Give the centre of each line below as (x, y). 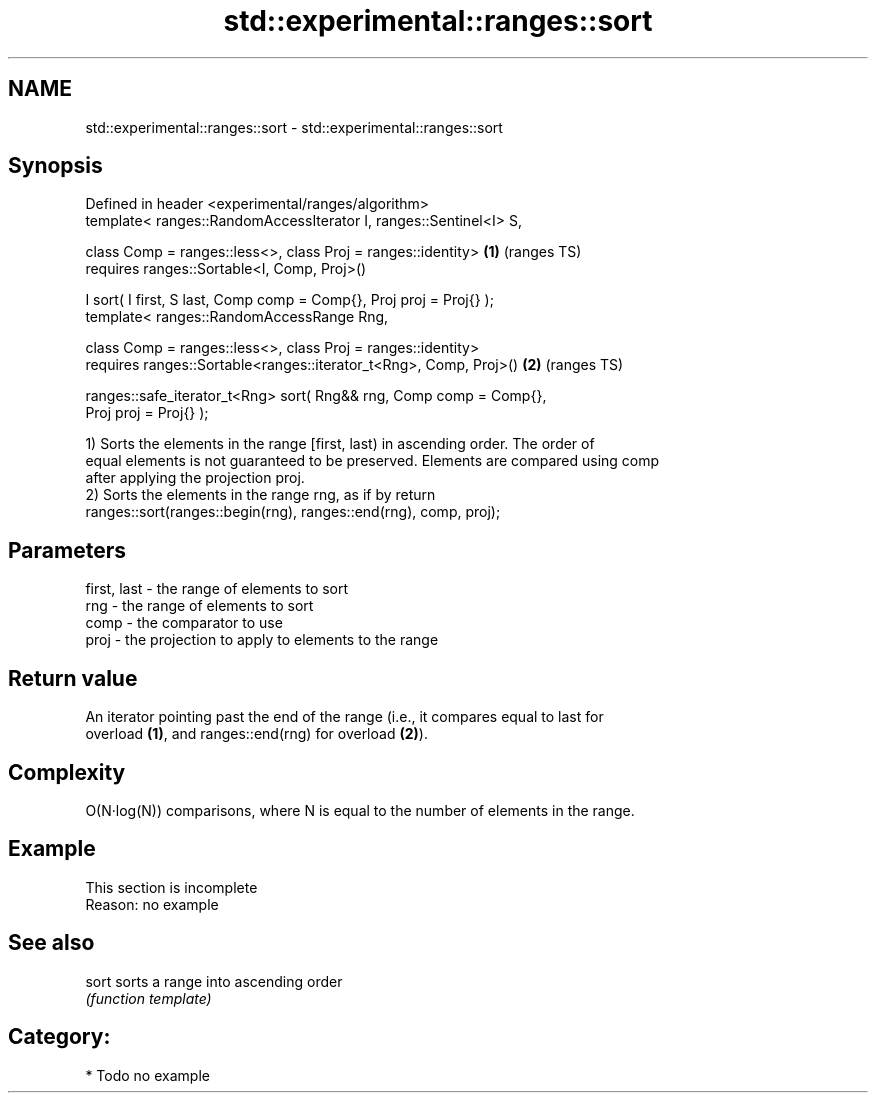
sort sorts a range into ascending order (214, 981)
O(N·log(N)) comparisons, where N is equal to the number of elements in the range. (360, 810)
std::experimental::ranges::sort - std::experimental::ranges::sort (294, 127)
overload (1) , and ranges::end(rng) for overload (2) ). (256, 734)
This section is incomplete (171, 887)
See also (51, 943)
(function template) (148, 998)
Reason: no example (152, 904)
